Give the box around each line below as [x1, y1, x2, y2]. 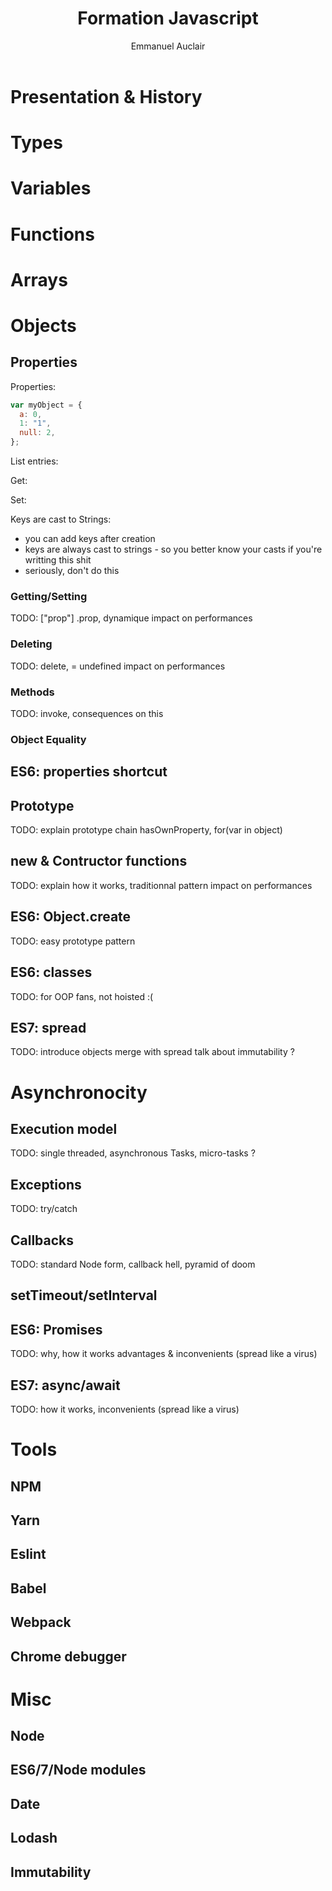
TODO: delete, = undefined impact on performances [10, 660, 226, 672]
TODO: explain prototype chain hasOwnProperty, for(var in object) [10, 824, 283, 836]
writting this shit [24, 554, 92, 566]
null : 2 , [19, 428, 56, 438]
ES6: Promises [10, 1321, 103, 1338]
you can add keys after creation [24, 533, 156, 545]
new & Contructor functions [10, 853, 188, 870]
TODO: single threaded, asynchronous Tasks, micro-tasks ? [10, 1147, 256, 1159]
